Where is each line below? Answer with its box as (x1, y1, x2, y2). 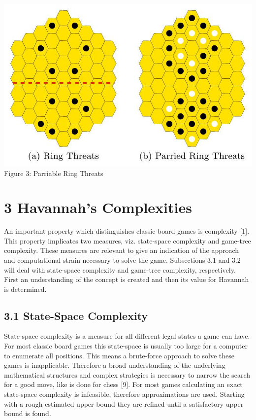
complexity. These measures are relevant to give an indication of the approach (4, 245, 239, 255)
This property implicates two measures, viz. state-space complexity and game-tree (4, 235, 251, 245)
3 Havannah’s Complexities (4, 197, 192, 217)
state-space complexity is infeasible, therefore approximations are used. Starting (4, 389, 245, 399)
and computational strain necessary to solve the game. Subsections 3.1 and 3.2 (4, 254, 241, 265)
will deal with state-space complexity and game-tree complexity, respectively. (4, 264, 236, 275)
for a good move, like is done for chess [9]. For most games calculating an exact (4, 379, 243, 389)
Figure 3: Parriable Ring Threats (4, 168, 103, 178)
